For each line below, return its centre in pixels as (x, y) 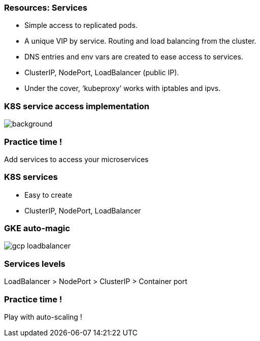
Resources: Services (46, 8)
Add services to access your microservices (76, 159)
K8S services (31, 177)
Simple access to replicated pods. (81, 25)
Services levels (35, 263)
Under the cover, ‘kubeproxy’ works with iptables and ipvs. (123, 88)
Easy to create (48, 195)
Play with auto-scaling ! (43, 317)
